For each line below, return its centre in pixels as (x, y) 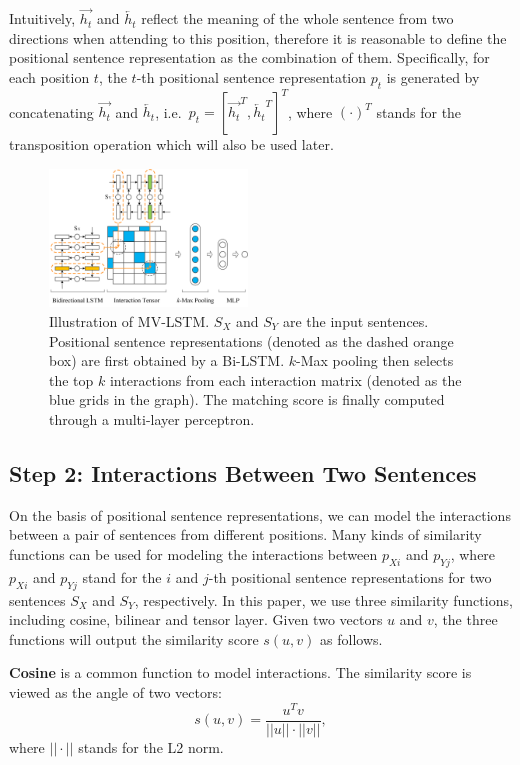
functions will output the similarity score (134, 638)
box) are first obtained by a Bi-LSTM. (167, 360)
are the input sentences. (355, 321)
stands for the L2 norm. (151, 746)
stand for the (122, 576)
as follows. (351, 638)
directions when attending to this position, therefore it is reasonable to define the (258, 37)
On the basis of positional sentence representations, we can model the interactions (260, 514)
